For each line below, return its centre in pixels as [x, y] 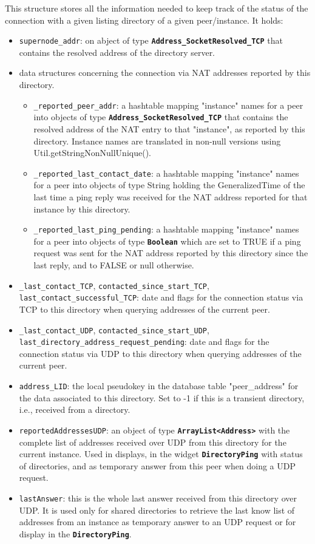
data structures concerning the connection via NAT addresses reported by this [165, 73]
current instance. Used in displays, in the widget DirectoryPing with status [161, 454]
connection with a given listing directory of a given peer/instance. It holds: [144, 20]
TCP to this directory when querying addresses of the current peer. [144, 309]
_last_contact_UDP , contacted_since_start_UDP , [114, 329]
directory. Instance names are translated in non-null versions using [157, 141]
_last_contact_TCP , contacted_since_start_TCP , [114, 285]
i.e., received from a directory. [75, 410]
